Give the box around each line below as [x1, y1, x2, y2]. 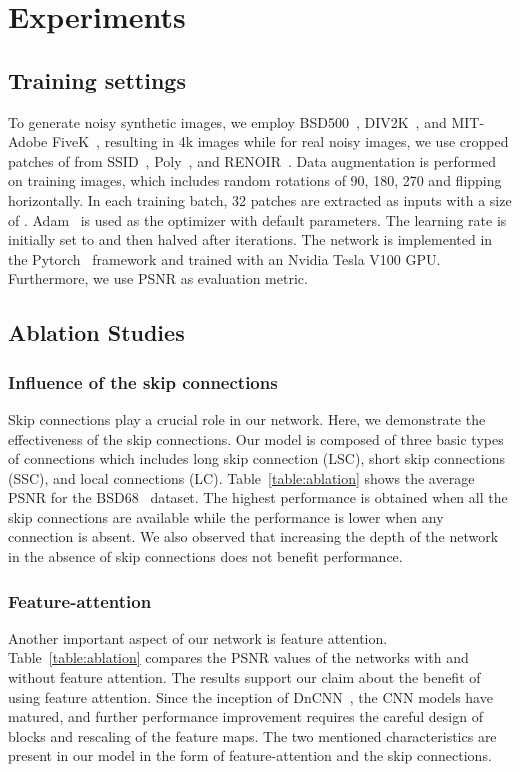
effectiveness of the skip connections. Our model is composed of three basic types [8, 428, 504, 449]
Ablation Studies [8, 317, 185, 348]
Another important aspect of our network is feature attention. [8, 627, 388, 648]
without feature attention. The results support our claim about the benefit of [8, 667, 481, 688]
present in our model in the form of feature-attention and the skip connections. [8, 745, 492, 766]
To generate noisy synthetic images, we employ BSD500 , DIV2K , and [8, 111, 447, 132]
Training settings [8, 64, 186, 95]
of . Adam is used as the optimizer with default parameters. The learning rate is [8, 209, 507, 230]
